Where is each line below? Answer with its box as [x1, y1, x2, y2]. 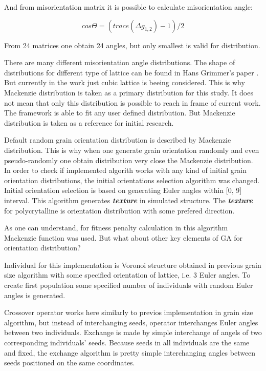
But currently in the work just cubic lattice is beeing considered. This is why [4, 77, 245, 88]
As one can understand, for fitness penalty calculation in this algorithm [4, 222, 228, 233]
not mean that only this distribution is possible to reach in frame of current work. [4, 97, 261, 108]
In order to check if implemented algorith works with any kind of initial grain [4, 165, 247, 175]
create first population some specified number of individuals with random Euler [4, 280, 253, 290]
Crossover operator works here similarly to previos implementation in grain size [4, 307, 253, 318]
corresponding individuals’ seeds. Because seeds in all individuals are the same [4, 337, 250, 348]
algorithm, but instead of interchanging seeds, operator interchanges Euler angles [4, 317, 258, 327]
